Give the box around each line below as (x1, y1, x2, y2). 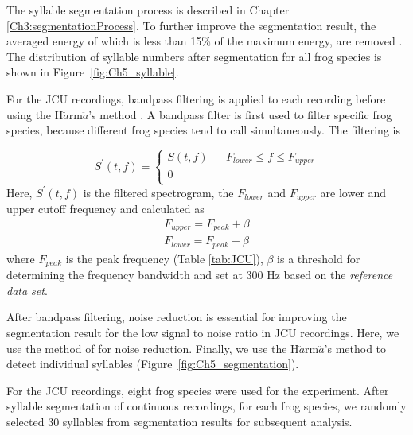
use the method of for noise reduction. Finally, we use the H (6, 340, 299, 356)
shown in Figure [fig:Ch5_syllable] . (6, 64, 179, 80)
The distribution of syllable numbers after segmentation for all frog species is (6, 48, 382, 64)
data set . (6, 282, 48, 298)
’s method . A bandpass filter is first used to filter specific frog (88, 106, 392, 122)
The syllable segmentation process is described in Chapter (6, 2, 290, 17)
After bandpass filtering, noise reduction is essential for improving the (6, 309, 347, 325)
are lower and (320, 184, 387, 200)
